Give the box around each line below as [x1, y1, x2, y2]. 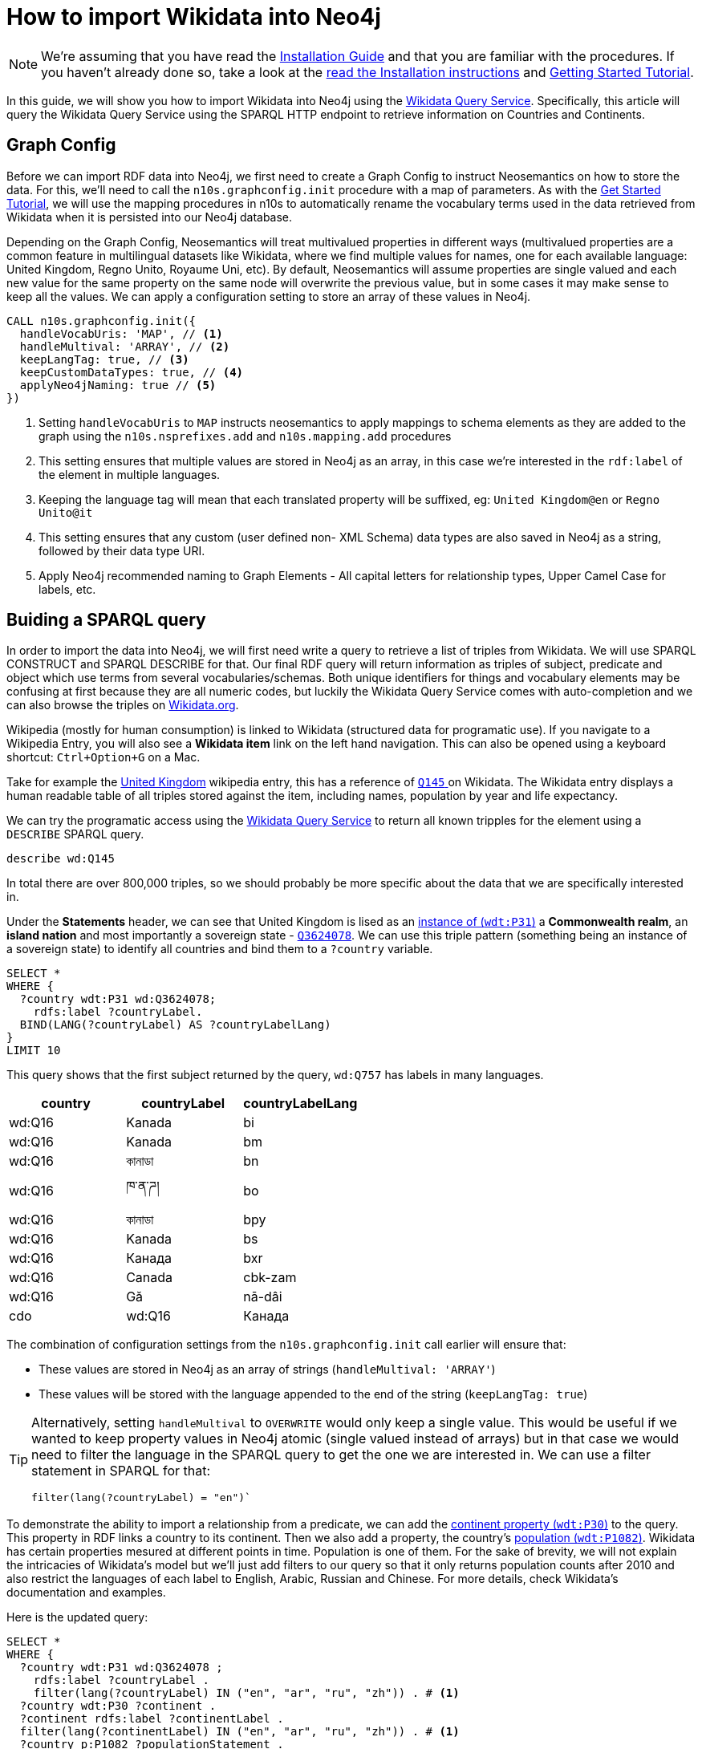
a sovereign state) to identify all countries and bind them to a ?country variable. [6, 942, 433, 956]
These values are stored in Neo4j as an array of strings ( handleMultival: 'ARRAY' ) [39, 1362, 496, 1377]
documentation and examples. [6, 1585, 166, 1600]
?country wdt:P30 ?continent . [19, 1699, 217, 1713]
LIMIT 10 [6, 1044, 61, 1057]
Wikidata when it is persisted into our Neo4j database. [6, 209, 293, 224]
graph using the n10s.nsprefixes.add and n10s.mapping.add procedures [39, 428, 452, 443]
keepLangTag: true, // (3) [19, 352, 189, 366]
